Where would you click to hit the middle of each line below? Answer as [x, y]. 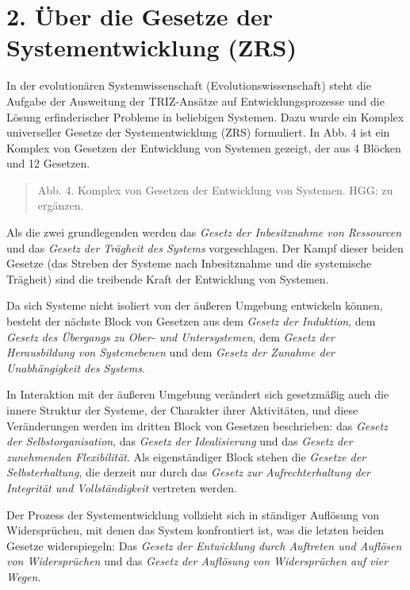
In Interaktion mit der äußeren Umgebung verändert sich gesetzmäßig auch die [198, 394]
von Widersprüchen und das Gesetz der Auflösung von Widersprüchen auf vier [197, 561]
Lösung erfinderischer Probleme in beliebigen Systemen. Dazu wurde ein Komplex [205, 116]
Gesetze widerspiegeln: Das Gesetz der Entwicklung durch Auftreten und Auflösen [204, 545]
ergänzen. [61, 205]
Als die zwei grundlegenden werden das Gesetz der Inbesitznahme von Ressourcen [204, 232]
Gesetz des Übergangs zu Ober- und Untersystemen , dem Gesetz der [171, 336]
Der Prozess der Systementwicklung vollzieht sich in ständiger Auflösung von [193, 514]
